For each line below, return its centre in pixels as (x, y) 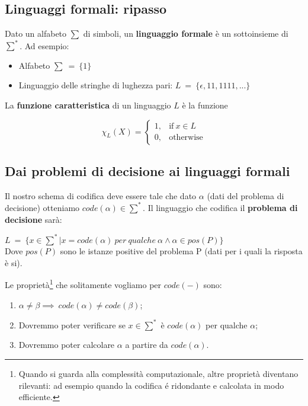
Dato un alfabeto (36, 33)
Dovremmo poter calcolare (67, 345)
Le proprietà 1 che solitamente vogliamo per (83, 284)
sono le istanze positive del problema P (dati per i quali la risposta (181, 251)
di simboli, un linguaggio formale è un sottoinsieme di (186, 33)
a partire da (147, 345)
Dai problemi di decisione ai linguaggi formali (147, 171)
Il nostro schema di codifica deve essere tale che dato (101, 195)
